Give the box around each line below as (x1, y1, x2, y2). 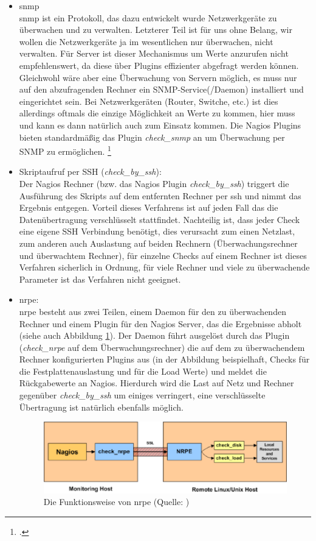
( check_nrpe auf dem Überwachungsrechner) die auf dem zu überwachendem (19, 341, 305, 353)
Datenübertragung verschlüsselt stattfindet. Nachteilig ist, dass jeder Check (19, 213, 300, 225)
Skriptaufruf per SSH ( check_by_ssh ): (19, 165, 162, 178)
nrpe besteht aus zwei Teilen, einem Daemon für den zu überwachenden (19, 305, 286, 317)
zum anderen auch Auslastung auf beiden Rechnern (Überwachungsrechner (19, 236, 298, 249)
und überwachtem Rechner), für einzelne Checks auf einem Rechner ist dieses (19, 249, 307, 261)
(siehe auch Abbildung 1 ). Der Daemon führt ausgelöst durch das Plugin (19, 329, 290, 342)
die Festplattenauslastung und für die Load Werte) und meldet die (19, 364, 267, 377)
